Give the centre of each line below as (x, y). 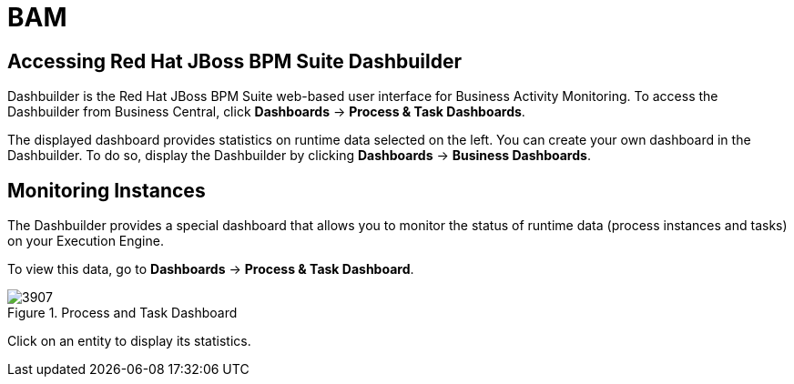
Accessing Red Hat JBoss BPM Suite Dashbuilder (234, 61)
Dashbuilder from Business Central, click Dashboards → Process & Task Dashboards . (266, 112)
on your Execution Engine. (86, 241)
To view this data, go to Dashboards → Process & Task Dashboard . (211, 269)
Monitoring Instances (107, 190)
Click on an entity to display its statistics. (129, 341)
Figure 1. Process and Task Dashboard (122, 313)
